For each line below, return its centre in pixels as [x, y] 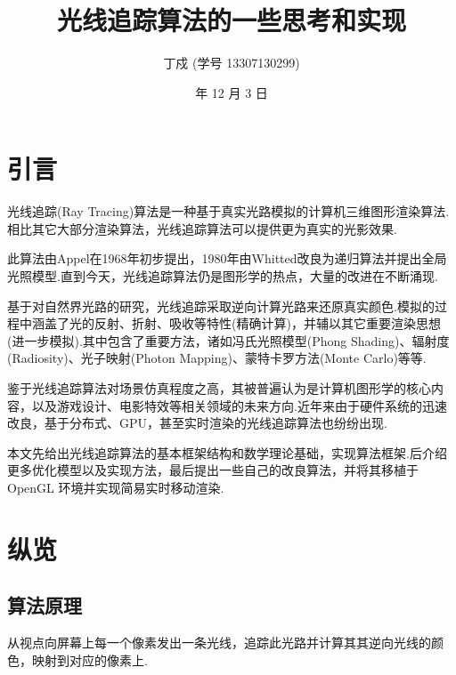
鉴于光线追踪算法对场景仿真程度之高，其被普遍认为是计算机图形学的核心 [219, 388]
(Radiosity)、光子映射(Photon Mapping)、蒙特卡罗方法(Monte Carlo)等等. [217, 358]
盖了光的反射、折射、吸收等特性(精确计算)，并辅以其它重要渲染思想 [242, 323]
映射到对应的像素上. [90, 659]
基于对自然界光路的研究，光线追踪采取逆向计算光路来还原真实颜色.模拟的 [221, 305]
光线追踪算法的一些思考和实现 [231, 20]
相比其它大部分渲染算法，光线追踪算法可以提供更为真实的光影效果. [202, 228]
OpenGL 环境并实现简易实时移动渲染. [116, 487]
